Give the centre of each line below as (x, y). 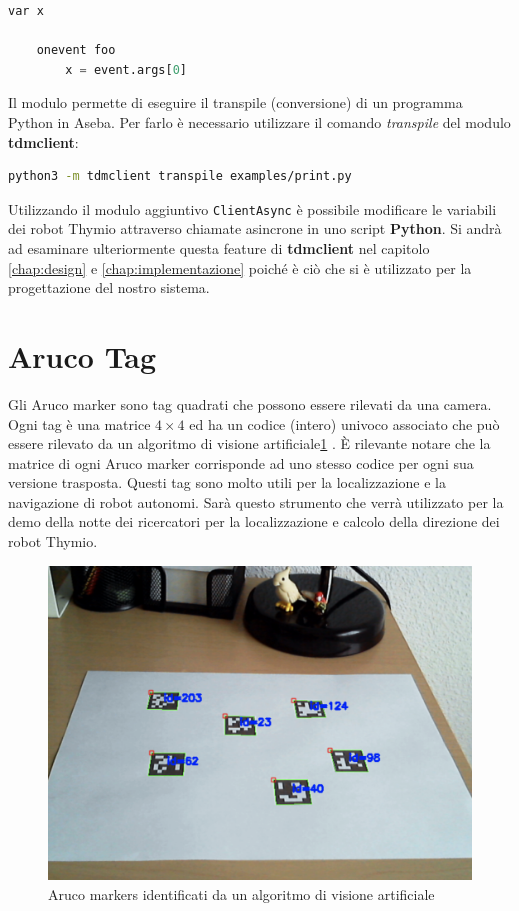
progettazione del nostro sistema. (109, 287)
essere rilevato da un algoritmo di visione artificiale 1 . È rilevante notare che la (249, 443)
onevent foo (76, 50)
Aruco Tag (82, 355)
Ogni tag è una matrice (79, 423)
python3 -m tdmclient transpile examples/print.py (180, 176)
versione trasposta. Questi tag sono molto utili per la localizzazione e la (227, 482)
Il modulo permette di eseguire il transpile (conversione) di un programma (235, 102)
